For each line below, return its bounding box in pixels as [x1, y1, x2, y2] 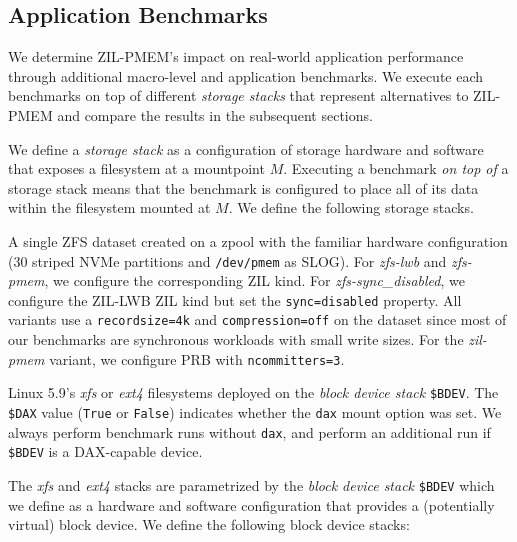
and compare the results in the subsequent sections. [57, 104, 373, 125]
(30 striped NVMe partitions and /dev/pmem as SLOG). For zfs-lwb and [8, 250, 447, 271]
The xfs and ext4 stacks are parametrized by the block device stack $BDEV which [8, 474, 495, 495]
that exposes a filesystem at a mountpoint [8, 158, 265, 179]
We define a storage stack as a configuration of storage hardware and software [8, 138, 484, 159]
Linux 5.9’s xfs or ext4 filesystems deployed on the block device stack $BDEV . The [8, 382, 499, 403]
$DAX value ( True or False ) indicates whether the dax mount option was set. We [8, 402, 502, 423]
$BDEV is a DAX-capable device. [8, 441, 203, 462]
